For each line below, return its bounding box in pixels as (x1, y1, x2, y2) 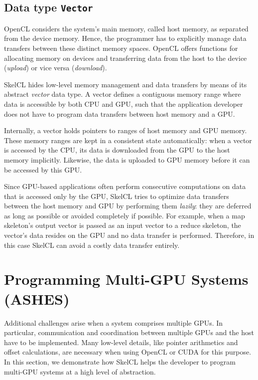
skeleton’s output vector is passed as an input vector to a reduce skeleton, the (4, 220, 241, 230)
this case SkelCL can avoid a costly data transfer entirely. (4, 239, 180, 250)
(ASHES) (4, 288, 70, 309)
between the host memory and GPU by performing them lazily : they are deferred (4, 200, 252, 211)
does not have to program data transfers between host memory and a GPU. (4, 108, 235, 119)
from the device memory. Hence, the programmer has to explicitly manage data (4, 33, 247, 43)
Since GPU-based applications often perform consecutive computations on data (4, 181, 246, 191)
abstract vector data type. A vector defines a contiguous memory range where (4, 89, 241, 99)
